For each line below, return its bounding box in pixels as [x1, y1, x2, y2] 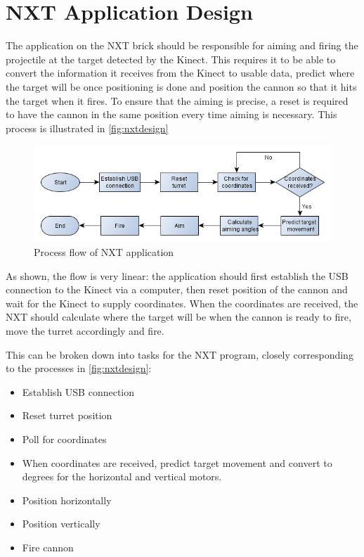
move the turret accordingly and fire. [6, 324, 164, 338]
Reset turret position [22, 408, 112, 423]
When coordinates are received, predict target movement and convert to [22, 455, 332, 470]
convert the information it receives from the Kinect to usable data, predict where [6, 65, 355, 80]
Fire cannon [22, 539, 74, 554]
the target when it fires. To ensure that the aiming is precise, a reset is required [6, 93, 349, 108]
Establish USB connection [22, 384, 135, 399]
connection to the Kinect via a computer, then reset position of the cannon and [6, 282, 348, 297]
